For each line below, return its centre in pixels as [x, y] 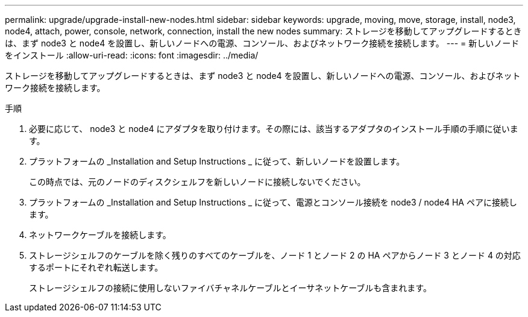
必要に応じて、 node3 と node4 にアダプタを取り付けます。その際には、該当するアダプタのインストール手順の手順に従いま [274, 129]
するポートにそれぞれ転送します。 [96, 267]
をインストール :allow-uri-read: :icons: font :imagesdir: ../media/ [132, 55]
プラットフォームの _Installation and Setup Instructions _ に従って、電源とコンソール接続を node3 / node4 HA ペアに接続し [273, 202]
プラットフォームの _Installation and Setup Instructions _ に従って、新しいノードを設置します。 [217, 161]
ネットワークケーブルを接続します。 [100, 235]
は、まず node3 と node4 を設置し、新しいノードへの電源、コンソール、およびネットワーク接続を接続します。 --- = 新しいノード [262, 43]
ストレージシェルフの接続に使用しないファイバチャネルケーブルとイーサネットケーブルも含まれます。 [230, 288]
